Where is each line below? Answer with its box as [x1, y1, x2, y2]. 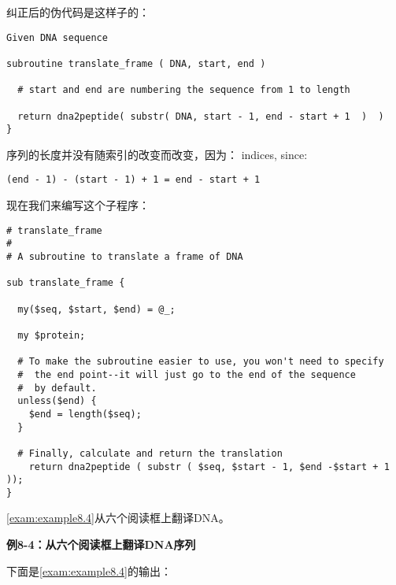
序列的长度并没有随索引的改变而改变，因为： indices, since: [6, 146, 308, 162]
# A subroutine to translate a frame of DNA [6, 251, 243, 262]
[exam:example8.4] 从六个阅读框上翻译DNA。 [6, 509, 230, 526]
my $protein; [17, 329, 86, 341]
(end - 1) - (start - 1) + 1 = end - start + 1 [6, 174, 261, 186]
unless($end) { [17, 395, 97, 407]
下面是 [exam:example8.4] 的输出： [6, 562, 172, 579]
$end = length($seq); [28, 408, 142, 420]
